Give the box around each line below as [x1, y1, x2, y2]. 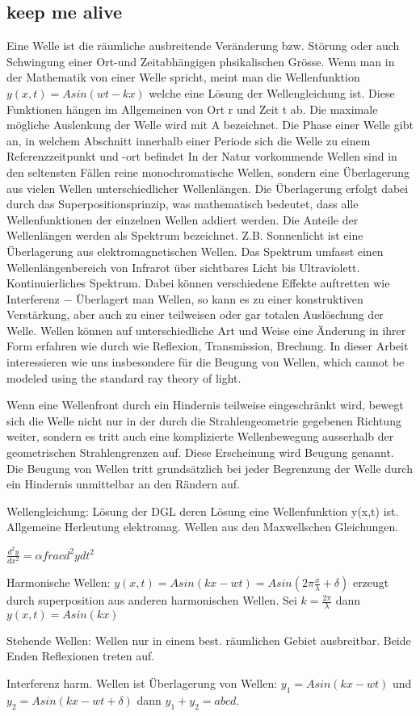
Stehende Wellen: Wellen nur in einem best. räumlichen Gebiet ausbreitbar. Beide [6, 631, 411, 648]
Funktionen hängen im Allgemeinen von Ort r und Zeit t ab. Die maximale [6, 100, 378, 117]
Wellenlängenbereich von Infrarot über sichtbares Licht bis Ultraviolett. [6, 258, 360, 275]
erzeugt [352, 574, 389, 591]
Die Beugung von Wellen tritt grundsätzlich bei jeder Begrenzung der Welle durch [6, 459, 413, 476]
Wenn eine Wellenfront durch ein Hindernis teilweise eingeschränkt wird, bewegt [6, 396, 404, 413]
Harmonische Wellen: [6, 574, 111, 591]
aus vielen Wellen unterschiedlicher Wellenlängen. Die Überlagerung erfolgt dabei [6, 179, 409, 196]
